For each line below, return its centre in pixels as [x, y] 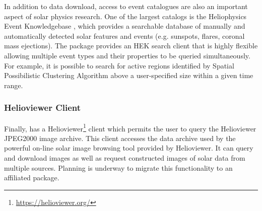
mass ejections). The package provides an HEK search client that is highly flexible [131, 46]
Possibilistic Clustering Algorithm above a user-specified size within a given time [129, 75]
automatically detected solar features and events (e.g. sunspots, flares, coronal [124, 36]
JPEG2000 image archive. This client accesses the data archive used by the [120, 138]
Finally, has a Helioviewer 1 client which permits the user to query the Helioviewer [130, 127]
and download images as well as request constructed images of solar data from [125, 158]
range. [14, 85]
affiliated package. [32, 178]
